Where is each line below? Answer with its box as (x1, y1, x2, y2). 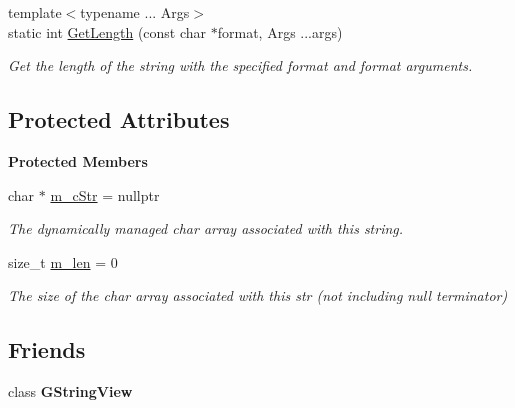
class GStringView (8, 381, 133, 402)
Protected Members (8, 150, 148, 171)
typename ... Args (80, 2, 190, 22)
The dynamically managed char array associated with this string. (8, 218, 404, 239)
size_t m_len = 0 (8, 251, 118, 272)
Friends (8, 334, 86, 365)
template (8, 2, 62, 22)
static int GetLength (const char (8, 21, 207, 42)
